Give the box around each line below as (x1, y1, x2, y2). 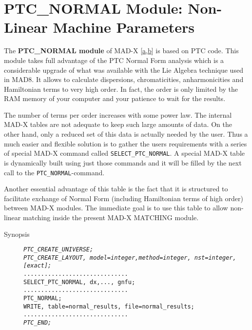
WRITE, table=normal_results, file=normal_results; (23, 303, 194, 310)
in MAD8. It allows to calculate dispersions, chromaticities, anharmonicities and (4, 74, 244, 84)
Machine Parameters (53, 17, 194, 37)
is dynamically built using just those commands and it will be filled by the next (4, 157, 242, 167)
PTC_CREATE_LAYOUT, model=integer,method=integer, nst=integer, (23, 254, 236, 261)
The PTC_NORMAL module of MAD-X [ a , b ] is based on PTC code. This (4, 45, 239, 56)
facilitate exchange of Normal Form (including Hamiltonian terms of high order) (4, 193, 243, 203)
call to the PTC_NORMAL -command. (4, 167, 105, 177)
